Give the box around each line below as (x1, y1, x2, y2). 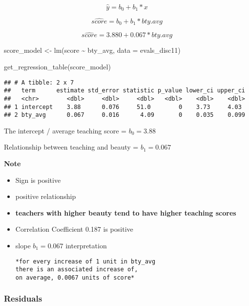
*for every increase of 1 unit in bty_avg (15, 258, 156, 265)
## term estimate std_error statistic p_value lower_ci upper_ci (4, 87, 245, 94)
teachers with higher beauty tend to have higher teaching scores (15, 207, 236, 218)
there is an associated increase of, (15, 266, 138, 273)
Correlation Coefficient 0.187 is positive (15, 224, 133, 234)
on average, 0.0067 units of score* (15, 274, 135, 281)
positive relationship (15, 191, 76, 201)
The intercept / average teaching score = (4, 125, 126, 135)
